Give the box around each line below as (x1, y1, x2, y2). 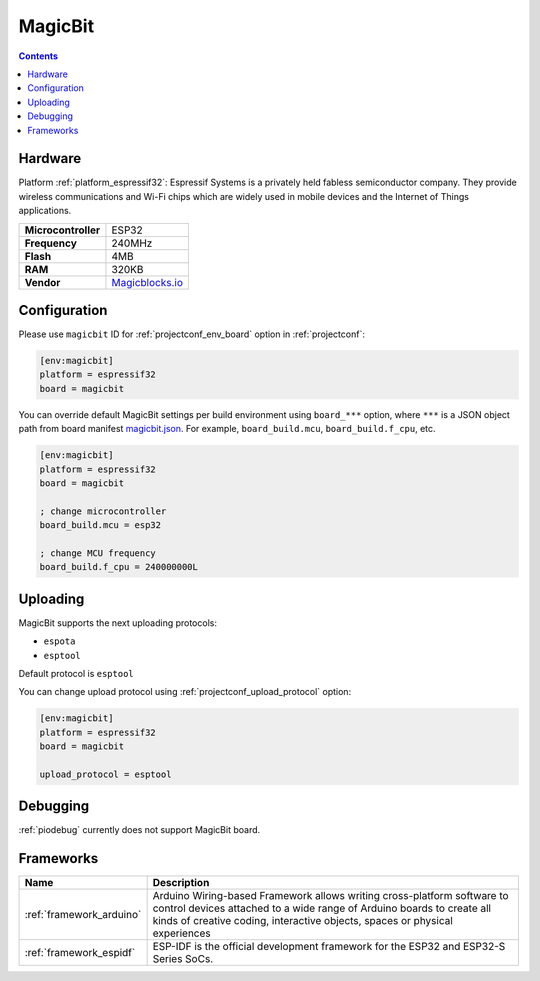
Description (152, 876, 210, 890)
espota (43, 636, 76, 647)
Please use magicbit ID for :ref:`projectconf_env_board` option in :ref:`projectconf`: (18, 328, 365, 340)
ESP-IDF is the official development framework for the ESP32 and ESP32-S (152, 940, 506, 954)
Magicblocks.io (111, 275, 184, 289)
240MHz (111, 236, 153, 250)
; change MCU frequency (39, 547, 157, 559)
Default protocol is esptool (18, 668, 134, 680)
